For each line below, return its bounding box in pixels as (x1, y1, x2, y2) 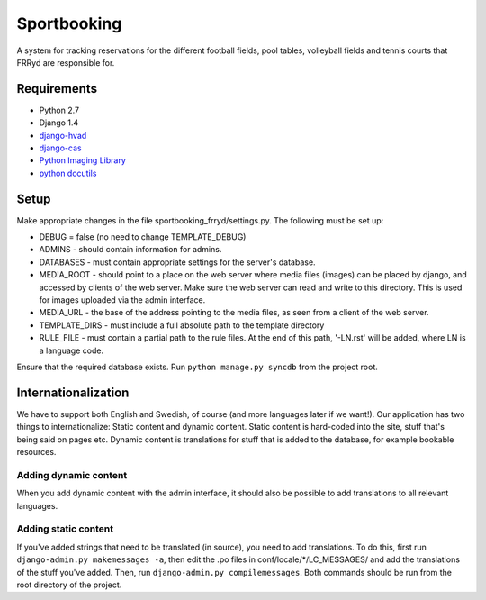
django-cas (39, 142, 82, 153)
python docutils (39, 168, 97, 178)
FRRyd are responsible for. (16, 57, 115, 68)
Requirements (16, 81, 98, 96)
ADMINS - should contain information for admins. (39, 244, 222, 255)
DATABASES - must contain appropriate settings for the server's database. (39, 257, 316, 268)
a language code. (39, 345, 103, 356)
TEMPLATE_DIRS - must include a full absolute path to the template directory (39, 320, 325, 331)
